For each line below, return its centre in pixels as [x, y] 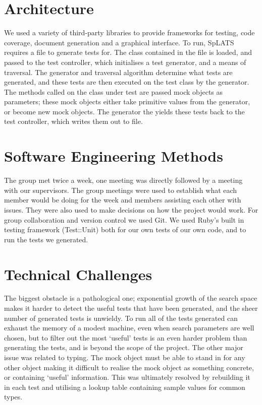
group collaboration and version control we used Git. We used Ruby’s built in [124, 219]
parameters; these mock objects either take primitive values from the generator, [127, 102]
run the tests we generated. [46, 239]
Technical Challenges [78, 274]
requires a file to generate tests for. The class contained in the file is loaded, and [128, 52]
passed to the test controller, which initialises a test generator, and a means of [125, 62]
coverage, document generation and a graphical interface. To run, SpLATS [119, 42]
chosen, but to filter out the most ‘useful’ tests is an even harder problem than [126, 337]
